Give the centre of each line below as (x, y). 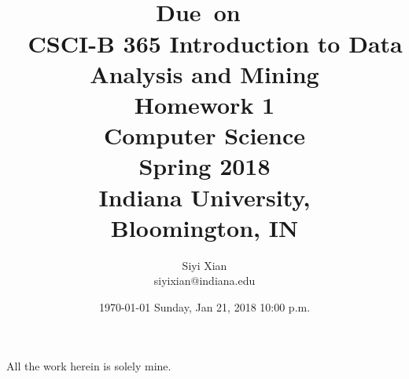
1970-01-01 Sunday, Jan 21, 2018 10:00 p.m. (204, 306)
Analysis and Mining (204, 73)
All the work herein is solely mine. (89, 366)
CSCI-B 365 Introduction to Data (215, 43)
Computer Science (204, 135)
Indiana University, (204, 197)
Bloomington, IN (204, 227)
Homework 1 (204, 104)
